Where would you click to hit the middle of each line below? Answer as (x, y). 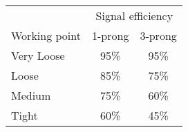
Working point (46, 35)
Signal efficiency (134, 15)
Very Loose (38, 55)
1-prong (110, 35)
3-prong (158, 35)
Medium (31, 95)
